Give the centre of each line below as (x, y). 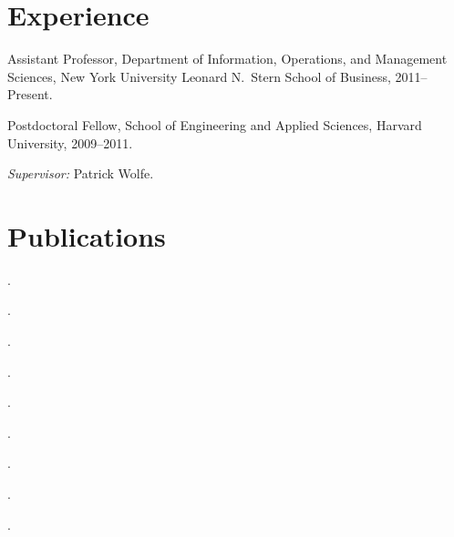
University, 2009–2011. (70, 142)
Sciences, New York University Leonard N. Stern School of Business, (199, 76)
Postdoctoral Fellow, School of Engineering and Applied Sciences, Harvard (215, 124)
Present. (30, 94)
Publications (87, 235)
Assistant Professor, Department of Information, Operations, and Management (227, 59)
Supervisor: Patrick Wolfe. (81, 173)
